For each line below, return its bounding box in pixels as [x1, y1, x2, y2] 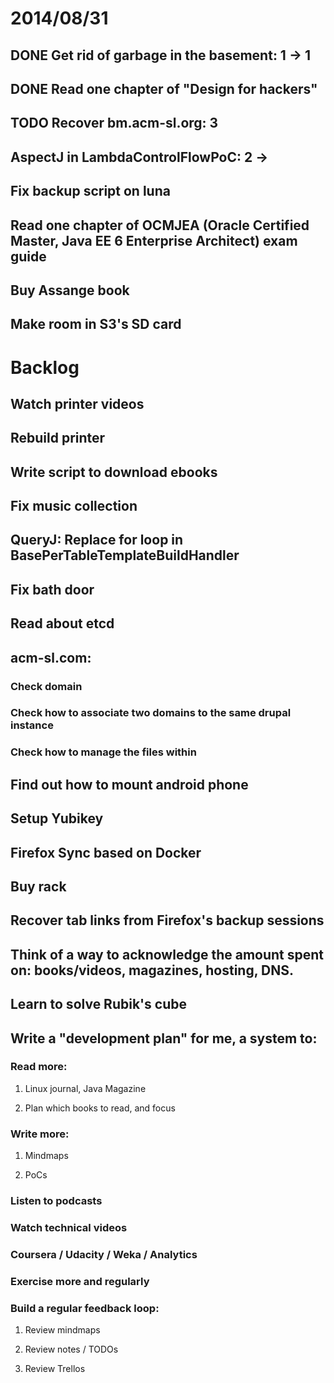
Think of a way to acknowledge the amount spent [10, 946, 325, 963]
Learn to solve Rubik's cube [10, 996, 187, 1013]
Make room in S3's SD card [10, 316, 182, 333]
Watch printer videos [10, 395, 145, 412]
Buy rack [10, 878, 67, 895]
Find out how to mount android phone [10, 776, 249, 793]
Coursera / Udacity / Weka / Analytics [10, 1247, 198, 1261]
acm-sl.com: [10, 649, 92, 666]
